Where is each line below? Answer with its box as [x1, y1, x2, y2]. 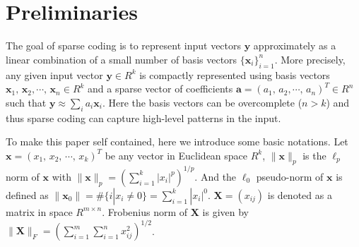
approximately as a [253, 38, 336, 53]
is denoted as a [267, 187, 332, 202]
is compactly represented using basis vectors [139, 67, 330, 82]
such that [6, 95, 47, 109]
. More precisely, [274, 52, 346, 66]
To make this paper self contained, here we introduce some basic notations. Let [6, 134, 348, 149]
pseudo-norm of [256, 169, 324, 183]
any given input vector [6, 67, 103, 82]
